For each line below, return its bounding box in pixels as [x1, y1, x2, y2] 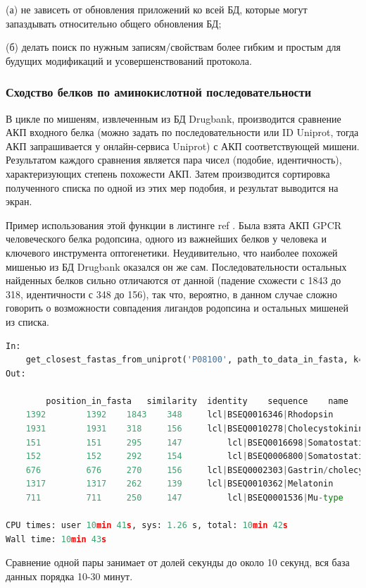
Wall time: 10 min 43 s [6, 534, 107, 544]
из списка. [6, 314, 49, 329]
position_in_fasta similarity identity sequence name [46, 396, 348, 406]
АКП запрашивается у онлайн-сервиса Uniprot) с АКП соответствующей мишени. [6, 138, 360, 153]
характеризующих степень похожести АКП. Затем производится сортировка [6, 166, 330, 180]
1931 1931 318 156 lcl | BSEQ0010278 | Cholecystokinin [25, 424, 364, 434]
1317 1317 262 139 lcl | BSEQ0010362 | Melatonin [25, 479, 334, 489]
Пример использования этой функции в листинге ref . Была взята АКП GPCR [6, 217, 342, 232]
